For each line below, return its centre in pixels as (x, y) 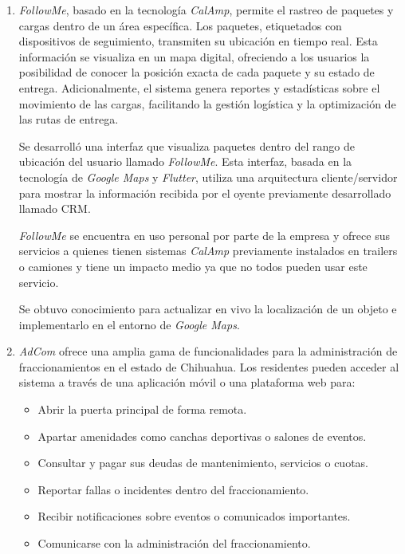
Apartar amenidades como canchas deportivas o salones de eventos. (202, 436)
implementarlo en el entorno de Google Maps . (129, 324)
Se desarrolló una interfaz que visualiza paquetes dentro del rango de (187, 145)
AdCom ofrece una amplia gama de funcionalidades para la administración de (208, 351)
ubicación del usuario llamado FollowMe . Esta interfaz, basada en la (185, 161)
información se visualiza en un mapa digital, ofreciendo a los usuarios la (194, 56)
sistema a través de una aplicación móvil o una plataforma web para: (187, 382)
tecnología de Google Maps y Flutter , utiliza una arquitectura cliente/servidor (208, 177)
